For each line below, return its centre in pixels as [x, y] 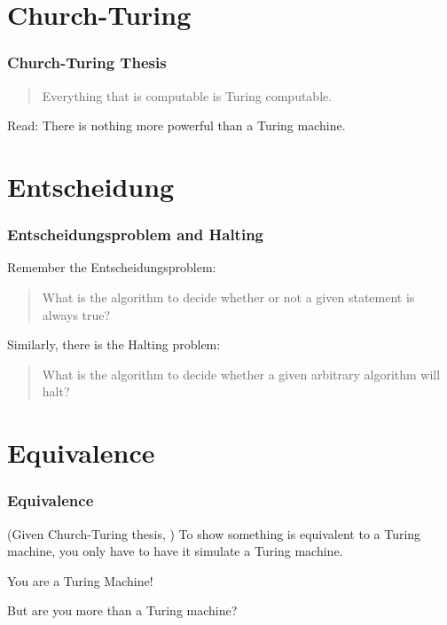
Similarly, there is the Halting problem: [114, 344]
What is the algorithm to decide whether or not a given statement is [228, 297]
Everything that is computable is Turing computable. [187, 95]
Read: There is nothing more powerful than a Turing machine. [176, 125]
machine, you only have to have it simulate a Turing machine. [175, 551]
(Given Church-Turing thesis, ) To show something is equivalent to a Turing [214, 533]
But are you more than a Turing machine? [122, 610]
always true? [76, 314]
